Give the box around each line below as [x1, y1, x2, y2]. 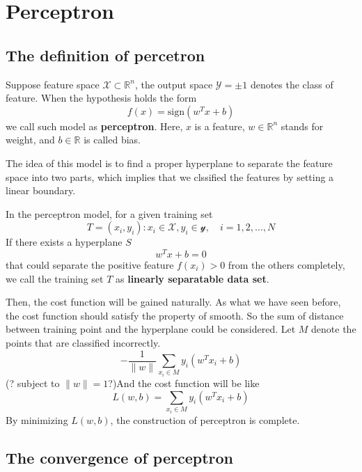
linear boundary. [6, 183, 76, 198]
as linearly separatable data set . [116, 271, 269, 285]
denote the [311, 322, 356, 336]
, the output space [134, 77, 213, 91]
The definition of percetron [6, 44, 205, 65]
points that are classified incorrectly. [6, 335, 161, 349]
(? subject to [6, 376, 60, 390]
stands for [281, 118, 324, 133]
